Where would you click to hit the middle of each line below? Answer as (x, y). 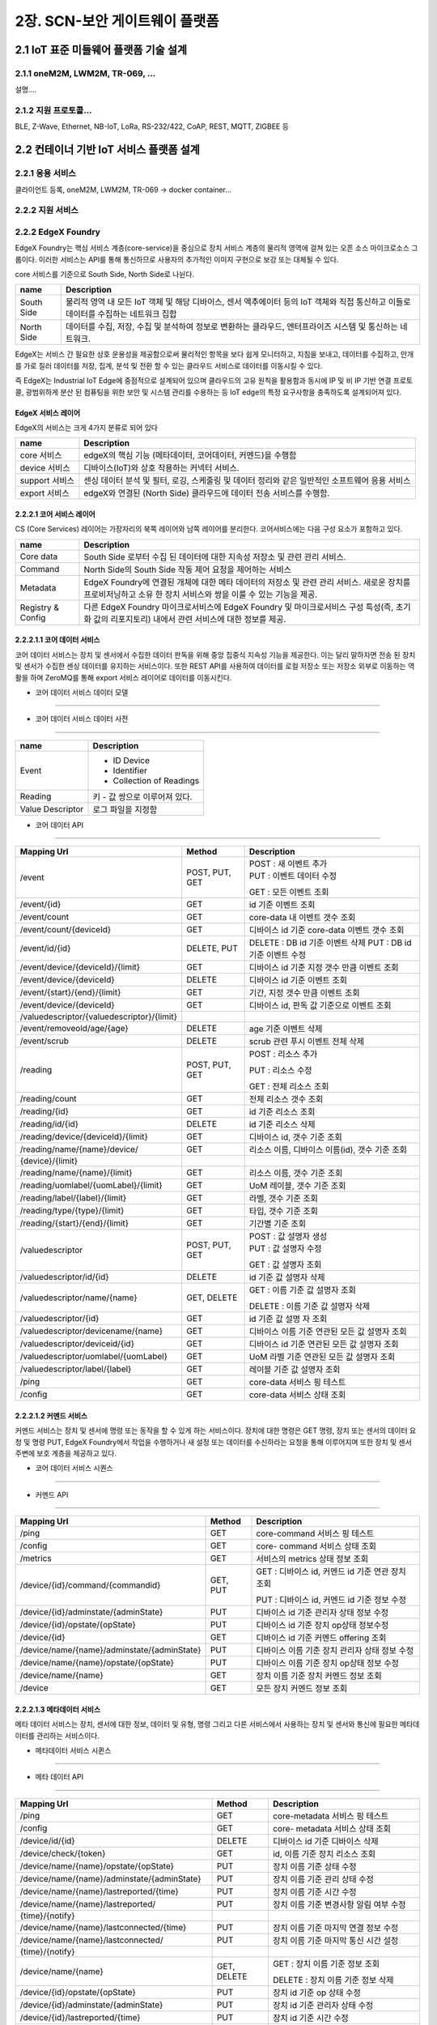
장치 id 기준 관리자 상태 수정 (323, 2005)
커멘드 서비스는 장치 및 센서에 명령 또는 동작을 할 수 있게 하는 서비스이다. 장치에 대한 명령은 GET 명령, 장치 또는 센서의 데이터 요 (216, 1430)
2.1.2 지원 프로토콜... (53, 111)
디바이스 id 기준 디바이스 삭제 (325, 1841)
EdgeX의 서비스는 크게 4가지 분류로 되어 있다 (86, 428)
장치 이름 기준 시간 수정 (314, 1891)
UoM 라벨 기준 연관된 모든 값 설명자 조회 (322, 1357)
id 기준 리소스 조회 (282, 1112)
